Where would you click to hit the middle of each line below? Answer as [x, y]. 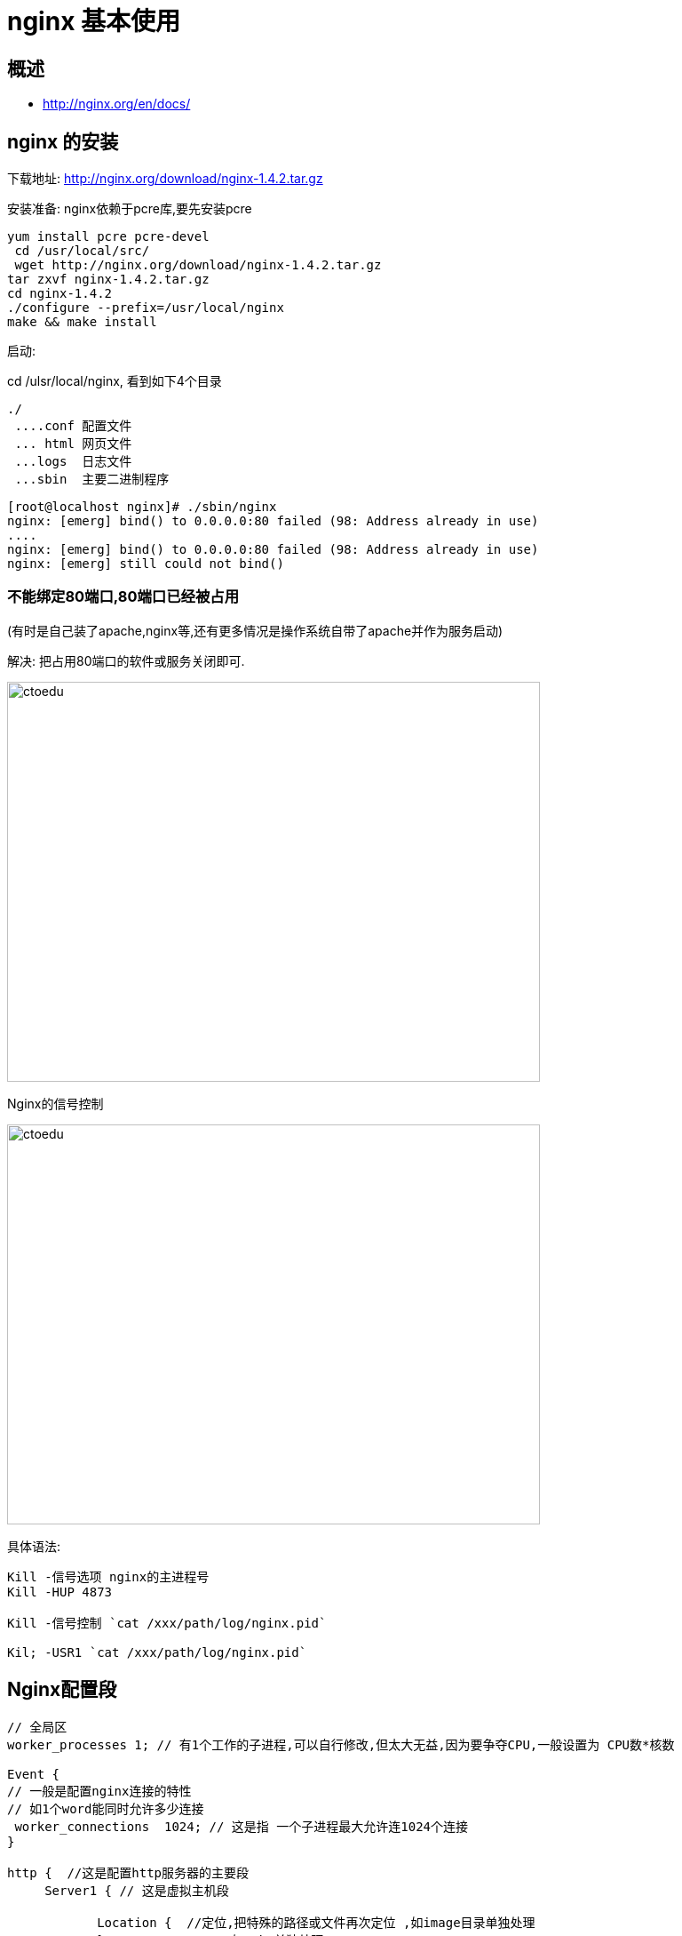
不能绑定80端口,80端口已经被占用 [123, 597]
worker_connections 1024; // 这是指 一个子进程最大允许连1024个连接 [242, 1826]
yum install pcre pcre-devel [108, 237]
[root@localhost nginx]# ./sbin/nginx [142, 507]
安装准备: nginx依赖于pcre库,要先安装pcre [130, 209]
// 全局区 [37, 1727]
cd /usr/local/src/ [82, 251]
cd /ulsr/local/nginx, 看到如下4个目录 [115, 381]
